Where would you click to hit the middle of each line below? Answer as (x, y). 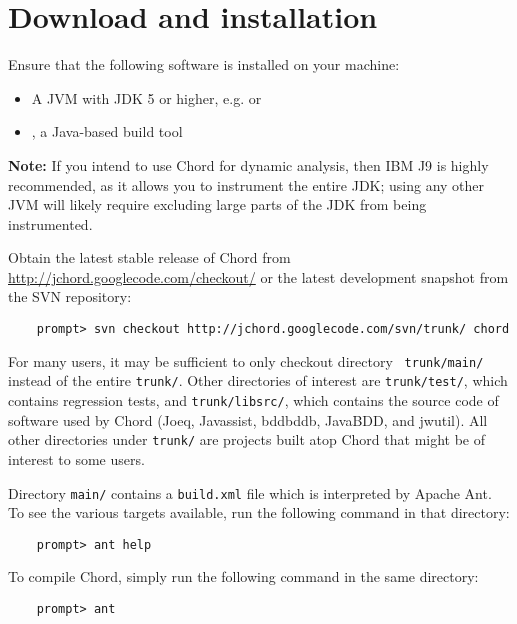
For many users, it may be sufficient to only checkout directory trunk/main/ (246, 360)
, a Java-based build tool (107, 131)
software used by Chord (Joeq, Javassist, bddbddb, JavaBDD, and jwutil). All (248, 419)
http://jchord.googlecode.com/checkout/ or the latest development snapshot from (258, 276)
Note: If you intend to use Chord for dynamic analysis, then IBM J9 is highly (248, 164)
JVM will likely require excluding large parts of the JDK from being (217, 204)
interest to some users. (76, 458)
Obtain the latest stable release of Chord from (149, 257)
